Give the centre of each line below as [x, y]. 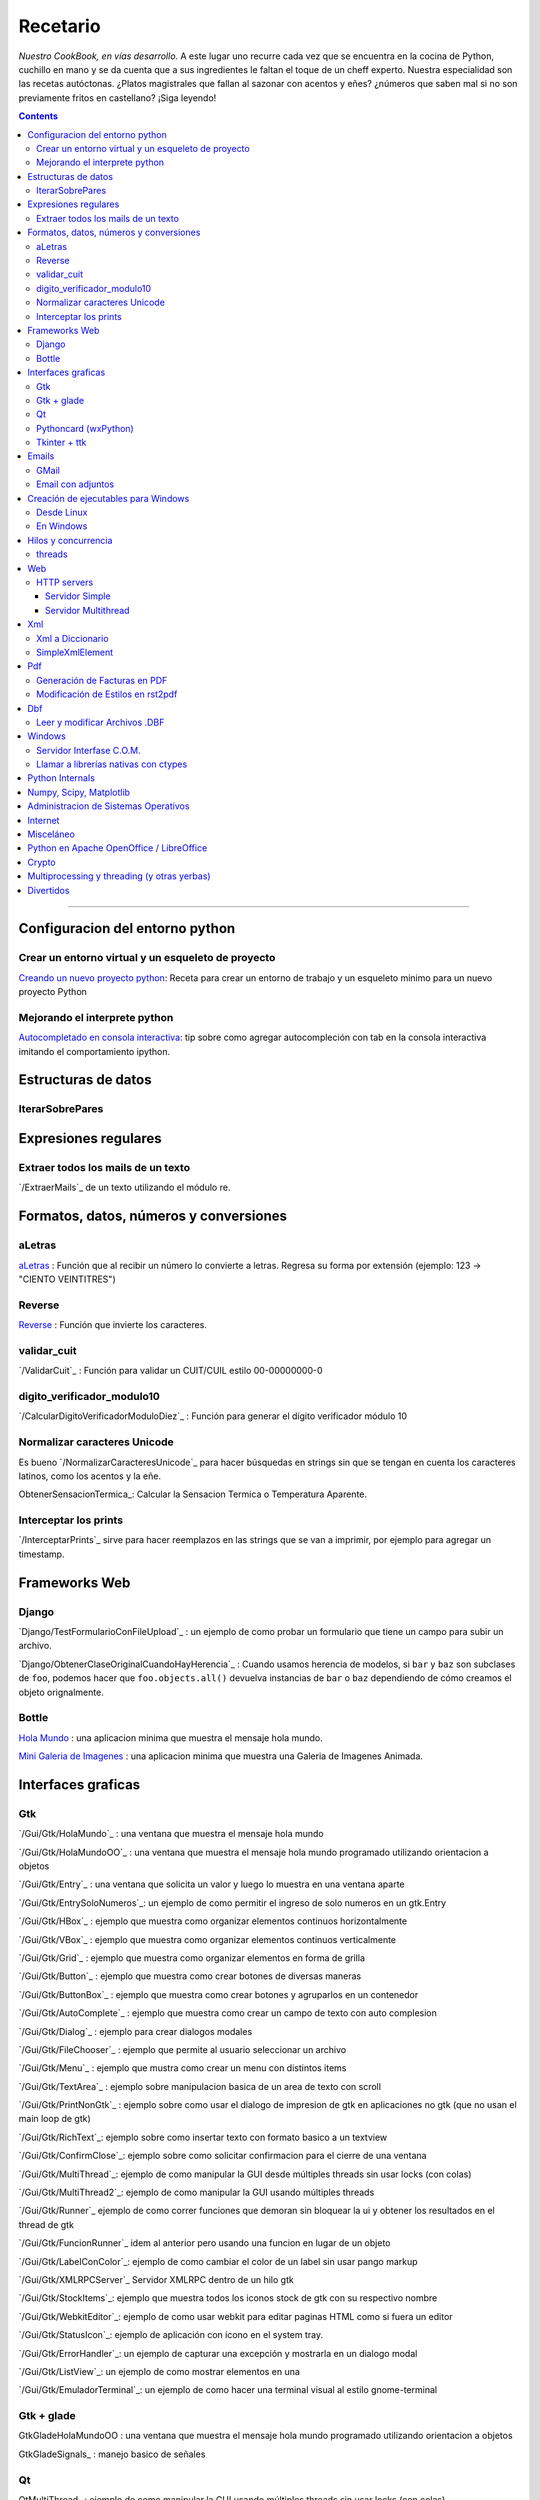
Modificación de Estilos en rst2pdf [107, 694]
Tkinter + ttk [61, 442]
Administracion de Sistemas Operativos [108, 806]
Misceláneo [51, 834]
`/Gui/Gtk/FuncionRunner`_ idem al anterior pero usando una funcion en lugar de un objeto [204, 2243]
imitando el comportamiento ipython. [94, 1051]
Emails [41, 456]
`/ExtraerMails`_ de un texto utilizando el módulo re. [124, 1187]
